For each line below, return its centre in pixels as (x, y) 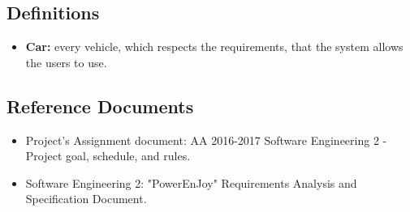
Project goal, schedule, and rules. (108, 156)
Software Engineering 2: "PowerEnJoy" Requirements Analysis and (191, 182)
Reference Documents (100, 106)
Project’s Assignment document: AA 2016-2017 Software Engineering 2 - (206, 140)
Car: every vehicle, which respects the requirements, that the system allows (214, 47)
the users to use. (66, 62)
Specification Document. (86, 199)
